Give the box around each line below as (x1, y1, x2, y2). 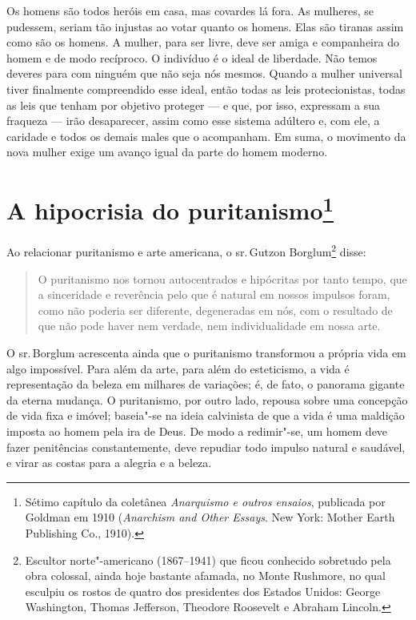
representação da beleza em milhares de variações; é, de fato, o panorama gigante (6, 376, 405, 393)
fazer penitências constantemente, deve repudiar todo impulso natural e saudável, (6, 438, 406, 455)
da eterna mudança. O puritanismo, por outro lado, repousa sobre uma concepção (6, 391, 408, 408)
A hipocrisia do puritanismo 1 (6, 191, 334, 227)
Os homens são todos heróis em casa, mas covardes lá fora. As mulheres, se (6, 2, 374, 18)
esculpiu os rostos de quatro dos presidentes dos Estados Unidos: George (25, 582, 381, 599)
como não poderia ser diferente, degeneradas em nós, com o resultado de (38, 301, 393, 318)
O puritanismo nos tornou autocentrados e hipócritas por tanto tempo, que (38, 270, 407, 287)
